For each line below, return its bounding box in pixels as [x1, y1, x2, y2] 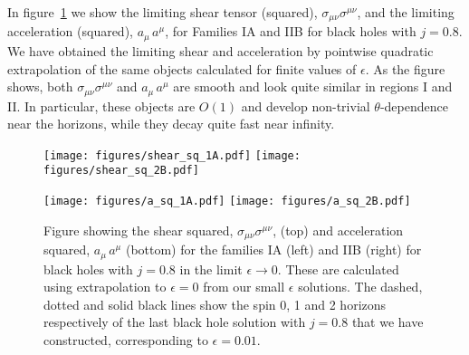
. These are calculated [277, 259, 399, 278]
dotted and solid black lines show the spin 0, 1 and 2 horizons [43, 294, 387, 313]
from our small [203, 277, 285, 296]
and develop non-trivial [241, 96, 370, 115]
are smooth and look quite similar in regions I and [173, 77, 453, 96]
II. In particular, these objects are [7, 96, 196, 115]
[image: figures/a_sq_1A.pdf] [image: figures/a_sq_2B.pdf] [43, 195, 411, 208]
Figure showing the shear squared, [43, 220, 234, 239]
